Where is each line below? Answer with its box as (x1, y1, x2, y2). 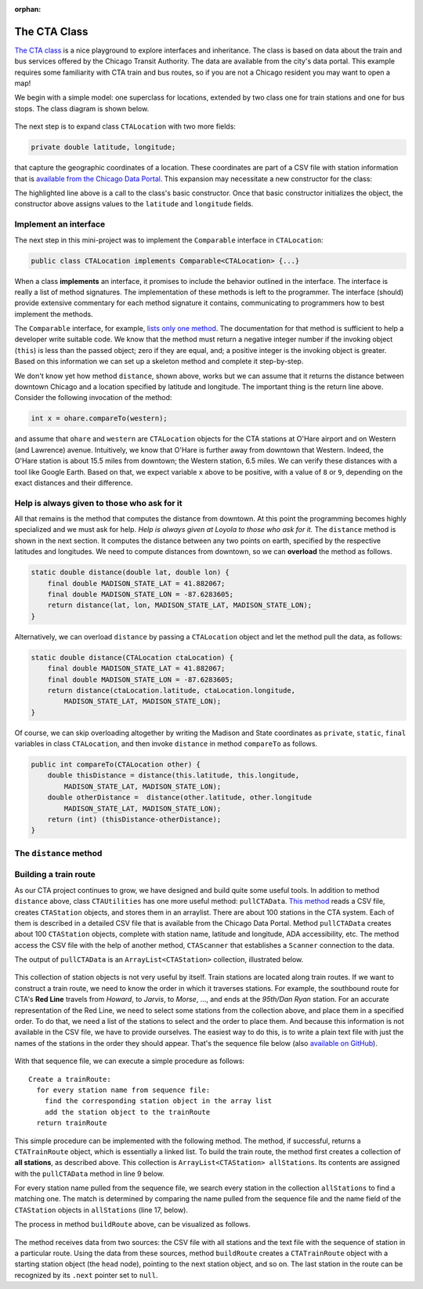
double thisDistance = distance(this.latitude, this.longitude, (47, 771, 300, 780)
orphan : (14, 5, 42, 13)
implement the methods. (14, 309, 93, 319)
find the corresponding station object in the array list (44, 1097, 273, 1105)
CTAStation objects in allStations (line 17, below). (14, 1205, 188, 1214)
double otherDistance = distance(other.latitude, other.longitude (47, 793, 313, 802)
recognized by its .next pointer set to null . (14, 1270, 158, 1280)
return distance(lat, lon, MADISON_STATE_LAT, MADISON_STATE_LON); (47, 601, 313, 610)
